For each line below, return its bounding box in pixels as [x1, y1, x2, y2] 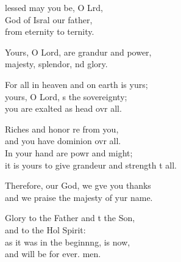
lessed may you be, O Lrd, [5, 1, 103, 13]
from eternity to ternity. [5, 25, 94, 38]
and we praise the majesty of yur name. [5, 191, 153, 203]
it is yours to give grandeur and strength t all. [5, 158, 177, 171]
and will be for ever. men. [5, 247, 101, 260]
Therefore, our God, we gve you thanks [5, 179, 151, 192]
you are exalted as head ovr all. [5, 102, 122, 115]
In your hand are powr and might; [5, 146, 133, 159]
